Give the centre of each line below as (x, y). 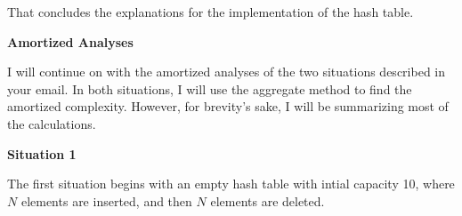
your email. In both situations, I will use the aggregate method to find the (210, 88)
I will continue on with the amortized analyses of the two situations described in (227, 72)
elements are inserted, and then (106, 200)
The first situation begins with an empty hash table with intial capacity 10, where (231, 184)
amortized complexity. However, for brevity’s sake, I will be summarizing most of (228, 106)
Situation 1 (42, 153)
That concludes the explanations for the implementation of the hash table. (211, 12)
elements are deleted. (267, 200)
